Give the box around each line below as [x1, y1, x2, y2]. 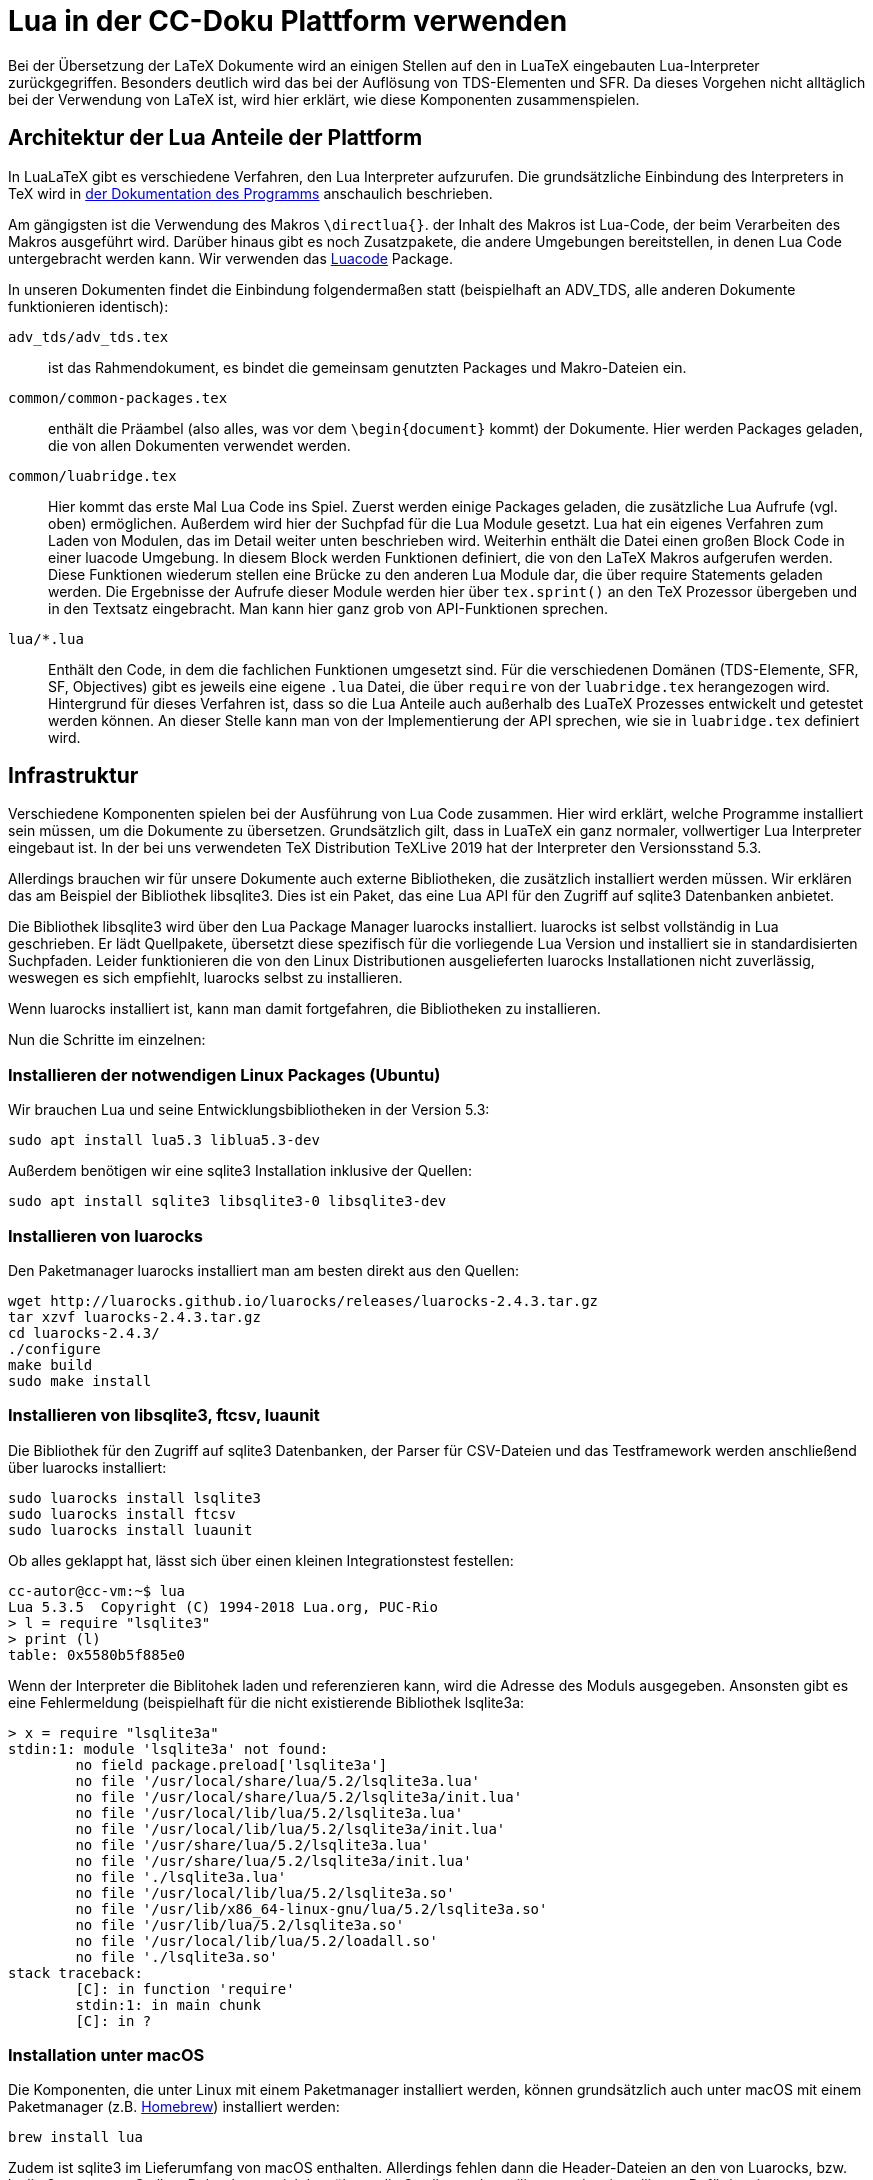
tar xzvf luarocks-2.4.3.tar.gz [8, 1308, 261, 1325]
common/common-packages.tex [8, 389, 228, 406]
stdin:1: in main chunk [75, 1996, 261, 2013]
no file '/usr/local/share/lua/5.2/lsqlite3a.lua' [75, 1772, 481, 1789]
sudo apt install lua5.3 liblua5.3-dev [8, 1132, 320, 1149]
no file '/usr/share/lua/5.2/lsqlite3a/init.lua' [75, 1852, 472, 1869]
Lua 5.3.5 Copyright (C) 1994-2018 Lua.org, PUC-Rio [8, 1598, 438, 1615]
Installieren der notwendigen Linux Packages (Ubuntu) [8, 1064, 441, 1085]
